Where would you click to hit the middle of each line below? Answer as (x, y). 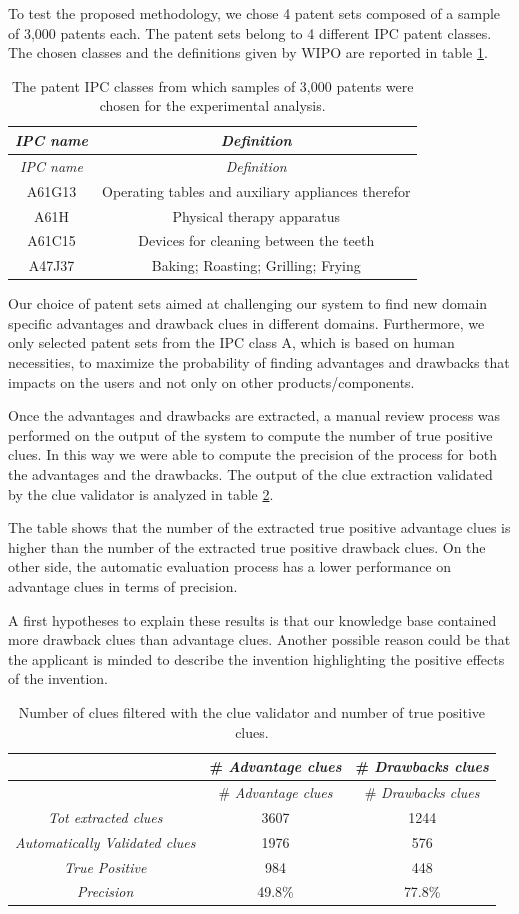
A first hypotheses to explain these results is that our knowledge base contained (252, 619)
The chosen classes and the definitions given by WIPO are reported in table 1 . (248, 52)
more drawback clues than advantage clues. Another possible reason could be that (259, 639)
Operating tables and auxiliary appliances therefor (256, 190)
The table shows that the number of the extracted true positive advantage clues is (259, 527)
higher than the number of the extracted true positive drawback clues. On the (247, 546)
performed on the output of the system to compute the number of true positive (250, 434)
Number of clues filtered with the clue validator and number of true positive (252, 711)
